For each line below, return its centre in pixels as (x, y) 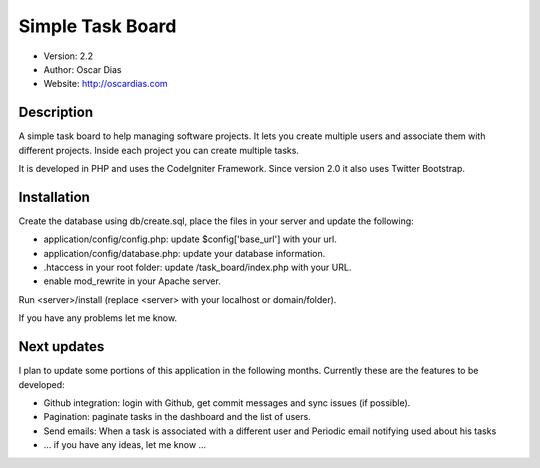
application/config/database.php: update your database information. (184, 253)
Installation (54, 196)
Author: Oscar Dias (82, 69)
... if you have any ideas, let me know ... (125, 445)
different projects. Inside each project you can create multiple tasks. (159, 150)
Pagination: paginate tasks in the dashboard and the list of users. (177, 417)
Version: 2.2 (68, 56)
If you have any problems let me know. (98, 318)
